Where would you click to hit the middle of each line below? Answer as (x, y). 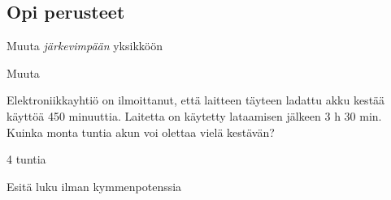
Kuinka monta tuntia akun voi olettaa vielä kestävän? (141, 132)
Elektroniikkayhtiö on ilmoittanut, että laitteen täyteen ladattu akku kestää (196, 100)
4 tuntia (26, 159)
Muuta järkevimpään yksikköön (85, 46)
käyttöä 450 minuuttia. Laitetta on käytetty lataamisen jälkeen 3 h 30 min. (194, 115)
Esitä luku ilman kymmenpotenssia (94, 186)
